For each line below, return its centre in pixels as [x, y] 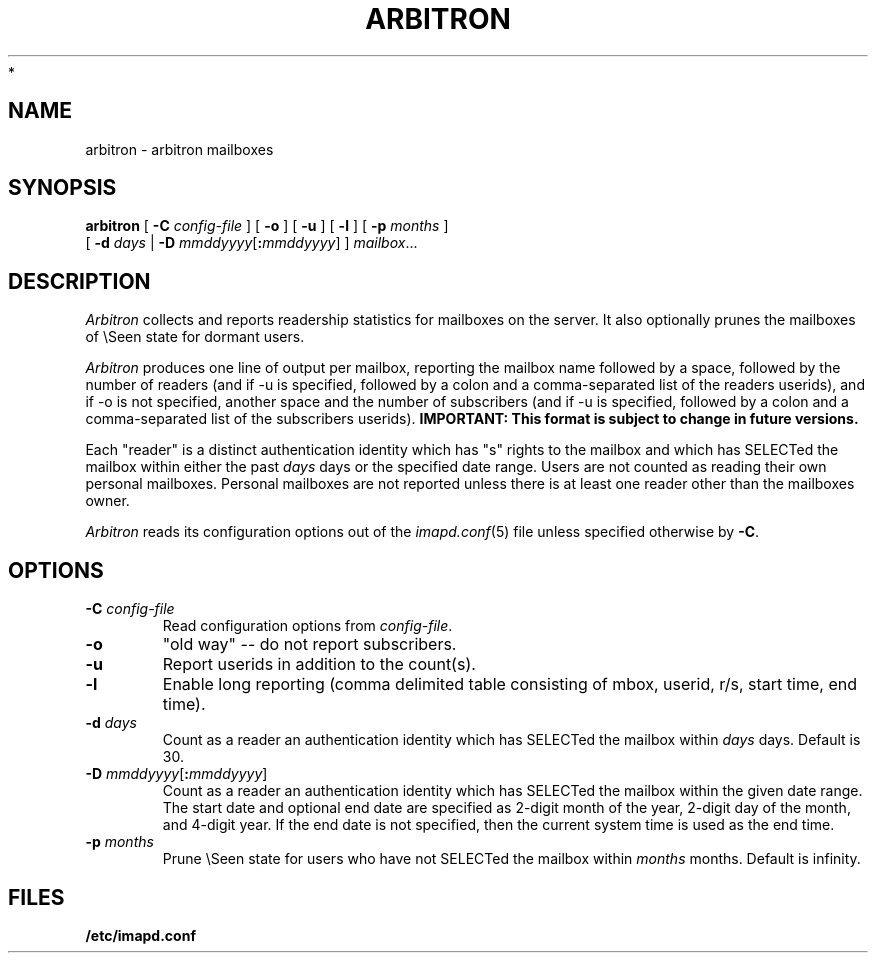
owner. [107, 501]
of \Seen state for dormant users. [195, 337]
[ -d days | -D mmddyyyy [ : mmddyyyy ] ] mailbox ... [251, 243]
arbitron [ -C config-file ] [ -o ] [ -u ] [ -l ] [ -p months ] [267, 226]
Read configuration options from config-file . [307, 626]
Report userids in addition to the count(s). [319, 664]
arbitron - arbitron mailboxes [179, 149]
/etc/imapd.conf [140, 935]
